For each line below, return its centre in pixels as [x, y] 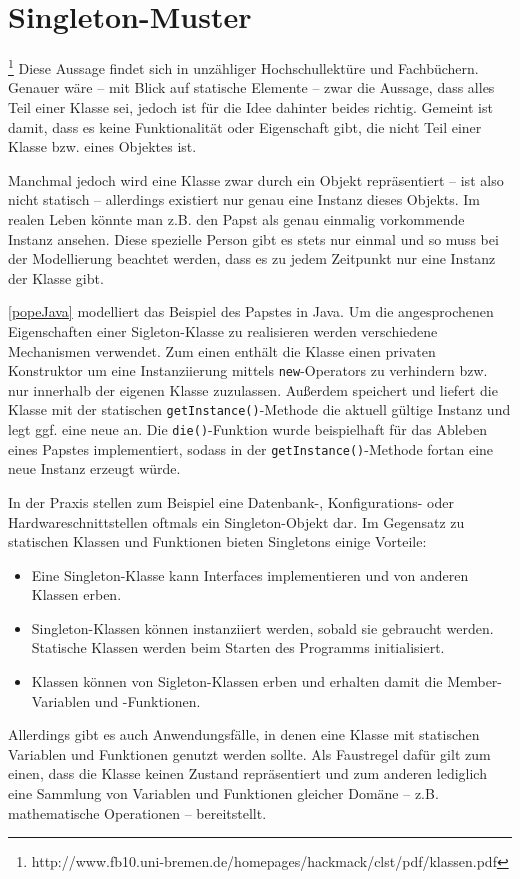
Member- [475, 681]
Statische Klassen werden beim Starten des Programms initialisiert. [238, 647]
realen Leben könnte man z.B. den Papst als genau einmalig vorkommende [236, 218]
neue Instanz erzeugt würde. [94, 468]
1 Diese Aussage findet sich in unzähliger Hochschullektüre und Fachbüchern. [243, 66]
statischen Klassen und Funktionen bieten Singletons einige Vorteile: [217, 541]
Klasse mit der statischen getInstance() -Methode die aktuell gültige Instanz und [259, 409]
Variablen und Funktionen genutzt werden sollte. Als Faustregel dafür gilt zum [249, 753]
